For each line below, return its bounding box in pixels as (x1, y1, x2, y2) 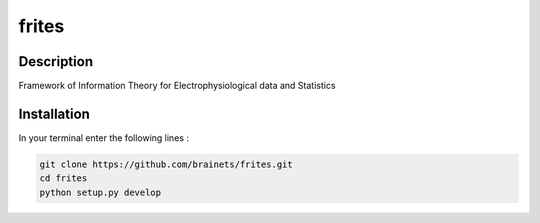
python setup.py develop (39, 186, 162, 198)
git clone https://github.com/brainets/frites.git (39, 158, 294, 170)
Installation (18, 105, 90, 122)
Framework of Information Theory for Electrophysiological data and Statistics (18, 80, 336, 92)
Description (18, 53, 94, 70)
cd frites (39, 173, 88, 184)
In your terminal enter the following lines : (18, 131, 190, 144)
